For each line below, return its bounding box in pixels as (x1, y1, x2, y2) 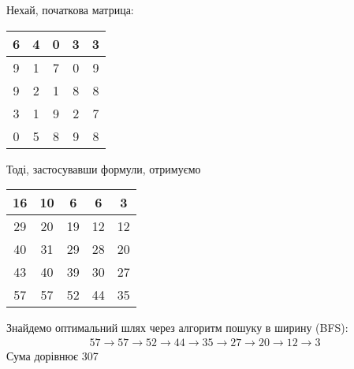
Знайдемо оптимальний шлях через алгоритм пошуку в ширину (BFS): (6, 319, 348, 336)
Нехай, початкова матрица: (6, 2, 134, 17)
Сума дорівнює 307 (6, 347, 99, 363)
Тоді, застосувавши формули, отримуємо (6, 160, 201, 177)
